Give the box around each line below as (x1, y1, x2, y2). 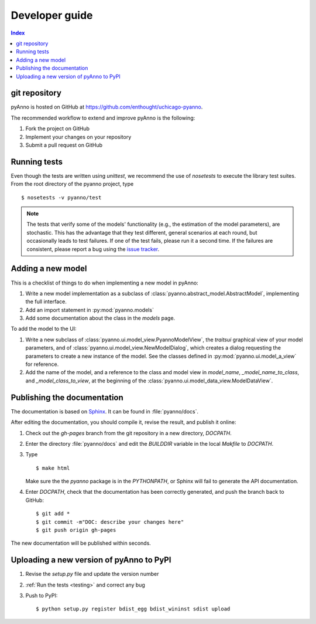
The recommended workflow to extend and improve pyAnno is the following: (11, 114, 195, 121)
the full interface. (25, 298, 67, 305)
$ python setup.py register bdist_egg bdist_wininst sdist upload (36, 606, 231, 612)
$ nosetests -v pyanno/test (21, 194, 102, 201)
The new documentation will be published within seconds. (11, 540, 152, 547)
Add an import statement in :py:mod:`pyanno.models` (25, 306, 154, 313)
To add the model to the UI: (11, 325, 77, 333)
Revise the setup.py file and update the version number (25, 571, 159, 578)
